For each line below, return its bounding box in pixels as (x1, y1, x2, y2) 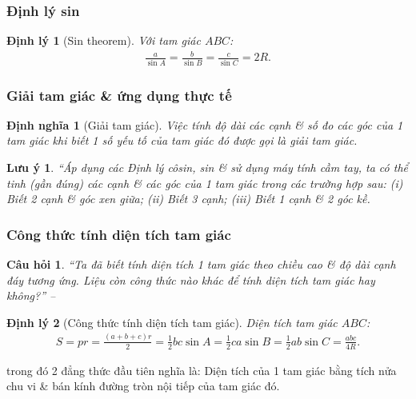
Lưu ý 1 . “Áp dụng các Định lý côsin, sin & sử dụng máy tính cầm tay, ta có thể (6, 159, 408, 176)
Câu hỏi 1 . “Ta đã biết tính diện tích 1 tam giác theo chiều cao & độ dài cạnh (6, 256, 396, 273)
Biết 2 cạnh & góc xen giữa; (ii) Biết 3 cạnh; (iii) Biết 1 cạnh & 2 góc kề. (6, 190, 370, 207)
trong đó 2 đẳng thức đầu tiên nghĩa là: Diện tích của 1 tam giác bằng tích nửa (6, 361, 397, 378)
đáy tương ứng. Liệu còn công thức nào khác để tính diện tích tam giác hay (6, 271, 375, 288)
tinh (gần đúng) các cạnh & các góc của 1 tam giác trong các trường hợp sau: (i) (6, 174, 403, 191)
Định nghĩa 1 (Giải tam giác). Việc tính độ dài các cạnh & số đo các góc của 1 (6, 116, 403, 133)
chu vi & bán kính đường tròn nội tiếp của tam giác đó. (6, 377, 280, 394)
